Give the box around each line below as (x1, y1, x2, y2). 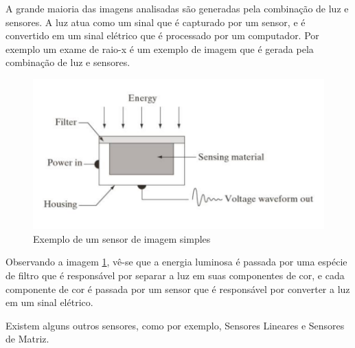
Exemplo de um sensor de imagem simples (33, 231, 211, 246)
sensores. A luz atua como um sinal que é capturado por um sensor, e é (5, 14, 306, 29)
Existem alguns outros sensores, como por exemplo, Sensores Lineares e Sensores (5, 318, 345, 332)
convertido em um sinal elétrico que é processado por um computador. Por (5, 28, 319, 43)
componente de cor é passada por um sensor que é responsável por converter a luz (5, 281, 350, 296)
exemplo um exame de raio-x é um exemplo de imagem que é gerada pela (5, 41, 314, 56)
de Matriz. (5, 331, 49, 346)
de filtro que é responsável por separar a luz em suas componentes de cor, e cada (5, 268, 345, 283)
